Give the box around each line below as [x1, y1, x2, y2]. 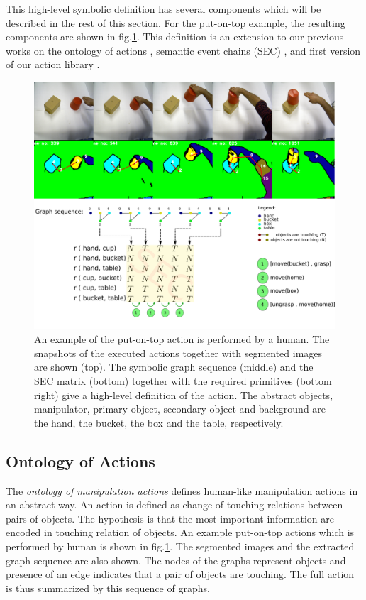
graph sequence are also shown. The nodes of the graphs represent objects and [6, 552, 346, 567]
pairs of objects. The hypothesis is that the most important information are [6, 511, 335, 525]
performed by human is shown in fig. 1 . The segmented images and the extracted [6, 538, 355, 553]
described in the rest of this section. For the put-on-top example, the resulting [6, 15, 345, 30]
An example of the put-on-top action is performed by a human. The [34, 332, 330, 347]
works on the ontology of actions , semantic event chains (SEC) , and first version [6, 43, 361, 58]
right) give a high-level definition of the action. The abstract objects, [34, 387, 333, 402]
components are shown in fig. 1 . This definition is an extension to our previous [6, 29, 344, 44]
